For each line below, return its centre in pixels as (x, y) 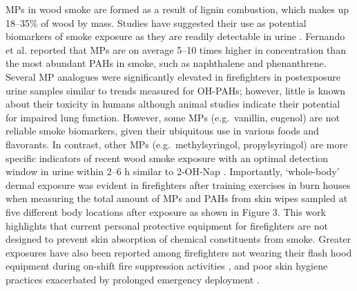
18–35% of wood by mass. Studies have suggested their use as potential (156, 22)
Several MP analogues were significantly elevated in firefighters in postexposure (173, 76)
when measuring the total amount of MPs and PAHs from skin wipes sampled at (177, 198)
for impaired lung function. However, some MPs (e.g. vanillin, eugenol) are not (173, 117)
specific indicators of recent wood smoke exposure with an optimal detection (167, 158)
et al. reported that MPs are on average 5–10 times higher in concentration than (176, 49)
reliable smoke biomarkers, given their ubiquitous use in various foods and (162, 131)
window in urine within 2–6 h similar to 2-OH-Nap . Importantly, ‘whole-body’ (173, 171)
